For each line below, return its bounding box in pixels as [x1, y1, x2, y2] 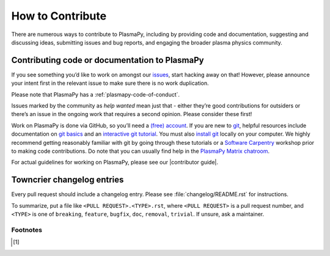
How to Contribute [11, 9, 107, 23]
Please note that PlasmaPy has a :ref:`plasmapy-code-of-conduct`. [11, 90, 180, 98]
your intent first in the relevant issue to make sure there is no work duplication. [11, 79, 209, 87]
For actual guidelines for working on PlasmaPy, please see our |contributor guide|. [11, 159, 218, 166]
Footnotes [11, 225, 43, 234]
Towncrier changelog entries [11, 175, 124, 185]
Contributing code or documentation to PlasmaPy [11, 55, 204, 65]
